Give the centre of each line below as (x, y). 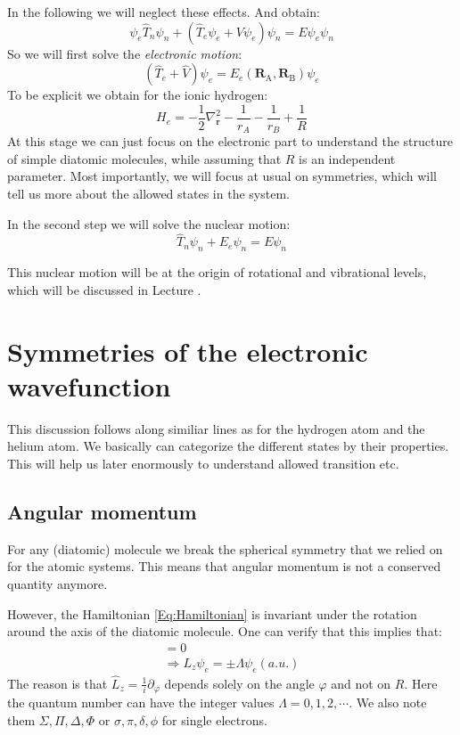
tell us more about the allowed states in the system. (148, 194)
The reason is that (57, 683)
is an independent (347, 158)
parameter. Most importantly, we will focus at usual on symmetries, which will (222, 176)
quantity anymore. (57, 583)
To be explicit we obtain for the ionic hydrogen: (138, 95)
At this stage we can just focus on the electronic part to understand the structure (230, 141)
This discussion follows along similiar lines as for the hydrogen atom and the (216, 428)
